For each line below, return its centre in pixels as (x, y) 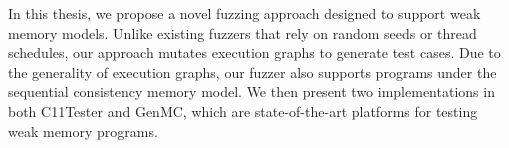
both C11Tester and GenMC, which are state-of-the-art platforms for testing (243, 110)
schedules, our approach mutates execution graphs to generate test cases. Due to (254, 52)
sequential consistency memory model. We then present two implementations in (251, 91)
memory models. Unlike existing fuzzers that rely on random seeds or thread (242, 32)
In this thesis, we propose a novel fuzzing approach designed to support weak (244, 13)
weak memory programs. (83, 130)
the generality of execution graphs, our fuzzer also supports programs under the (252, 71)
